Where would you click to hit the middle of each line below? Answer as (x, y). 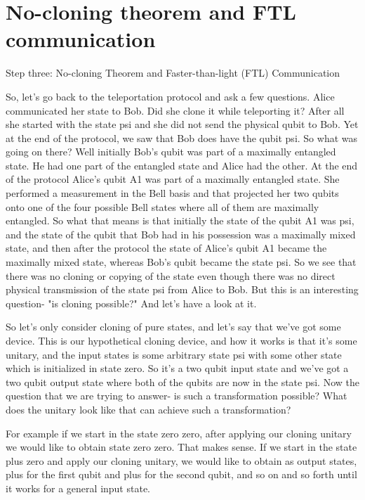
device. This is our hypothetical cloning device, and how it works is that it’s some (181, 340)
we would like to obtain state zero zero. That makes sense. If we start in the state (181, 447)
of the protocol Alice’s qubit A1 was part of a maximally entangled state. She (173, 179)
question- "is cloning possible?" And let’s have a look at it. (131, 303)
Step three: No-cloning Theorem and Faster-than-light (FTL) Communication (173, 73)
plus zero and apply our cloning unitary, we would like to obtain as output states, (181, 460)
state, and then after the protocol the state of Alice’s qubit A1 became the (166, 248)
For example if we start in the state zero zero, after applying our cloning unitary (179, 433)
